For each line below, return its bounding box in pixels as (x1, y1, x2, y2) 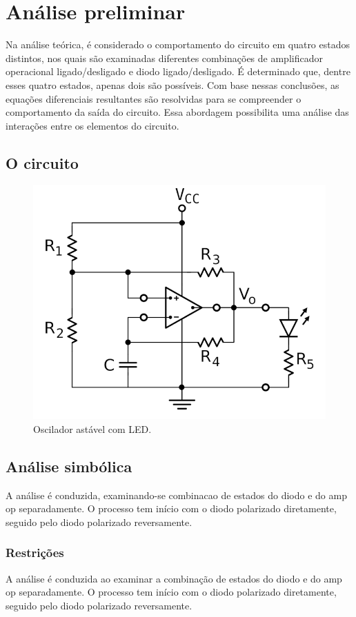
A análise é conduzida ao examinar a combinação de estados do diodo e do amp (6, 571, 342, 585)
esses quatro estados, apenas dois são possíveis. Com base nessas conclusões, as (6, 77, 339, 92)
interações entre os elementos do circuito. (6, 118, 179, 132)
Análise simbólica (6, 455, 132, 476)
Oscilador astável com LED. (33, 421, 152, 436)
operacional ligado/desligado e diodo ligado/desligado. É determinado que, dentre (6, 64, 350, 79)
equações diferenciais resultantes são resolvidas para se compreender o (6, 91, 301, 105)
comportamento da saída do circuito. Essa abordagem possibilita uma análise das (6, 105, 349, 119)
